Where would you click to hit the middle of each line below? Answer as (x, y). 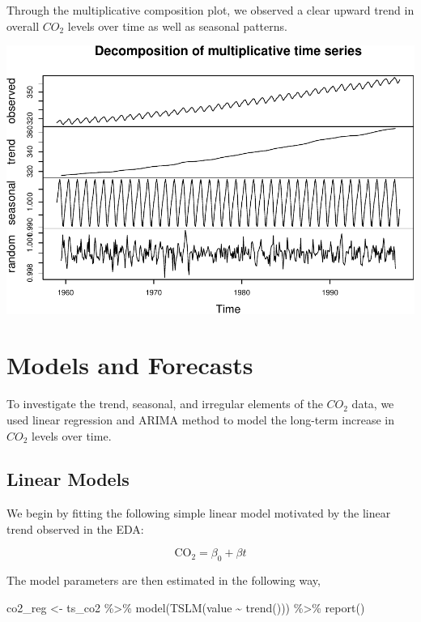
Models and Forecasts (130, 365)
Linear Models (68, 479)
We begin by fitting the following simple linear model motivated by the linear (199, 513)
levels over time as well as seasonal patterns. (177, 26)
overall (23, 26)
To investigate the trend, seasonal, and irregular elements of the (165, 404)
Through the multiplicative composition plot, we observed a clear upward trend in (210, 10)
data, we (373, 404)
